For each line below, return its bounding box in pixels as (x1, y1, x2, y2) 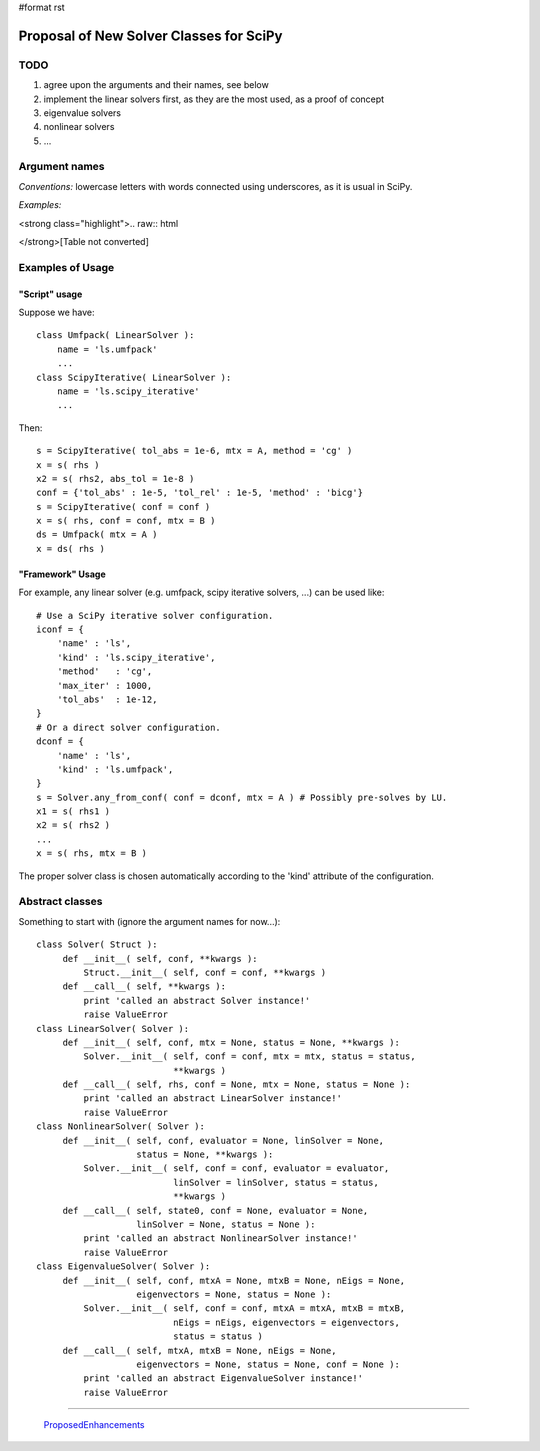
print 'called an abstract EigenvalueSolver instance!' (83, 1373, 364, 1384)
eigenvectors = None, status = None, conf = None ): (136, 1358, 400, 1370)
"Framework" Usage (18, 568, 107, 580)
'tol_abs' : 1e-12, (56, 693, 158, 705)
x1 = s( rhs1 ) (36, 806, 111, 817)
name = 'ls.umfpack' (56, 343, 158, 355)
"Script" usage (18, 288, 83, 300)
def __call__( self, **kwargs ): (62, 981, 227, 992)
